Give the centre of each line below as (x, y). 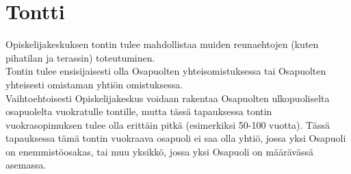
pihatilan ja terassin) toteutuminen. (80, 57)
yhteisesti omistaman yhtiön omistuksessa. (94, 84)
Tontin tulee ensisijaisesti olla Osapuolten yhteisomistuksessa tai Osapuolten (166, 71)
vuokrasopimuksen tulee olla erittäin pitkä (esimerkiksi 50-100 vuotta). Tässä (168, 124)
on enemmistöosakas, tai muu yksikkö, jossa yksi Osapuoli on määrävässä (159, 151)
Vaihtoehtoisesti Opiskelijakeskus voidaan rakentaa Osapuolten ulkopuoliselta (168, 98)
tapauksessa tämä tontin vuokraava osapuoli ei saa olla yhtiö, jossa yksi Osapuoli (176, 138)
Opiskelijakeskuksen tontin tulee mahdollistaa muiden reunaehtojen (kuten (162, 44)
